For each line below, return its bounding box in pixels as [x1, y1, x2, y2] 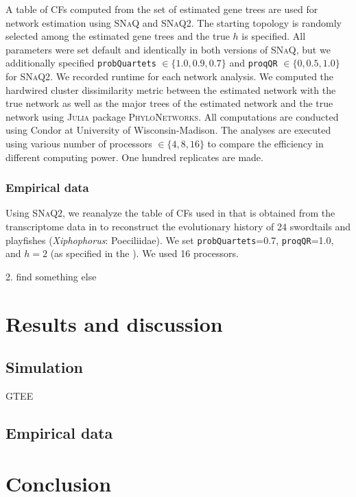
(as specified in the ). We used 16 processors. [50, 246, 239, 260]
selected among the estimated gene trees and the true [5, 29, 230, 43]
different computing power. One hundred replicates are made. [5, 149, 263, 164]
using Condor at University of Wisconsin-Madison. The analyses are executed [5, 123, 331, 137]
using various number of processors [5, 136, 152, 150]
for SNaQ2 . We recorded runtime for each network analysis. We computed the [5, 69, 334, 84]
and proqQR [229, 56, 278, 70]
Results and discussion [5, 309, 223, 337]
